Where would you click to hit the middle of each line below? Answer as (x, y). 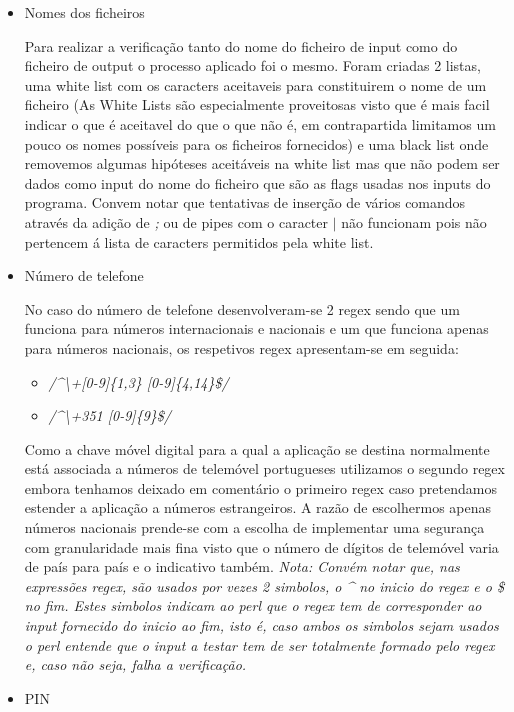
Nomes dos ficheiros (84, 12)
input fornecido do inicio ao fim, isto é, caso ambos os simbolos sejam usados (261, 625)
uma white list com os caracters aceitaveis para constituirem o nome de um (255, 84)
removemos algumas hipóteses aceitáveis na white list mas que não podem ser (262, 163)
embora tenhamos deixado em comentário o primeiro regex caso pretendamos (260, 487)
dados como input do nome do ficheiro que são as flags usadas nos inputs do (257, 182)
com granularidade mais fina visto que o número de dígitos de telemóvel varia (261, 546)
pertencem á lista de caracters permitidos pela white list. (199, 241)
